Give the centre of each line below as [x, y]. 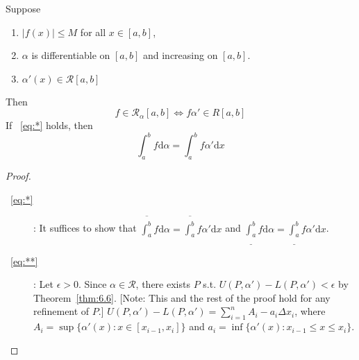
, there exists [163, 284]
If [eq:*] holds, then [49, 125]
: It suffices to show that [85, 228]
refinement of [61, 311]
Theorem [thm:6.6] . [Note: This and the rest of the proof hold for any [182, 297]
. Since [92, 284]
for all [93, 32]
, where [310, 311]
